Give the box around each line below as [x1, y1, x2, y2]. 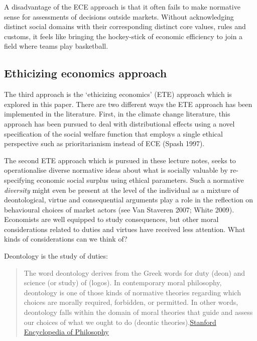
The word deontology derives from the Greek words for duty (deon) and [24, 267, 245, 278]
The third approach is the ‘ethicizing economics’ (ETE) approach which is [4, 89, 232, 99]
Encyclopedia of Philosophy [24, 326, 109, 337]
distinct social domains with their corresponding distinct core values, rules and [4, 21, 246, 32]
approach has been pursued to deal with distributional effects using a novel [4, 118, 235, 129]
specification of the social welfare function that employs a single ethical [4, 128, 223, 139]
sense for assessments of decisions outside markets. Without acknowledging [4, 11, 234, 22]
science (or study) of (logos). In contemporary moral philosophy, [24, 277, 222, 288]
